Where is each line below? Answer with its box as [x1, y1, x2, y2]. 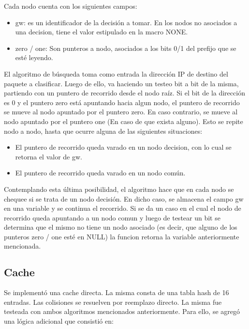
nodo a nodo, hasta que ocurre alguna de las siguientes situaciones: [4, 125, 203, 136]
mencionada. [4, 241, 41, 251]
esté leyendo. [15, 52, 53, 63]
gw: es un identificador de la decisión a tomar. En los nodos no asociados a [15, 17, 237, 27]
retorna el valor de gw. [15, 151, 82, 161]
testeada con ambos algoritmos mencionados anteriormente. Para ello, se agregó [4, 306, 240, 316]
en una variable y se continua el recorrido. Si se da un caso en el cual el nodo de [4, 203, 241, 213]
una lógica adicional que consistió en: [4, 316, 114, 326]
